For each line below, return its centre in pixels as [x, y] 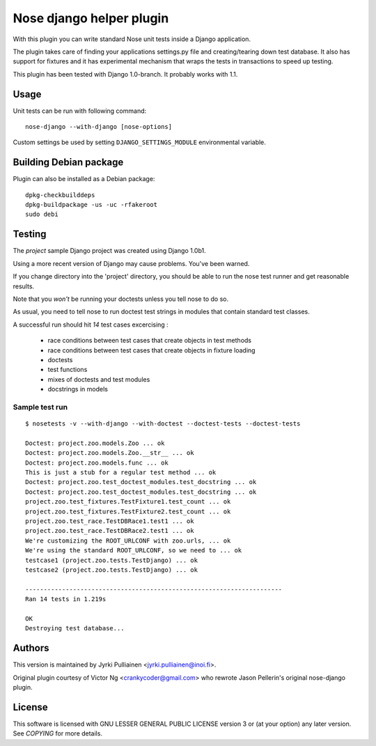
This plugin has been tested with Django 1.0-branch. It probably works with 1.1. [125, 74]
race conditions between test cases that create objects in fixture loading [151, 350]
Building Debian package [68, 163]
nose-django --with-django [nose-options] [99, 127]
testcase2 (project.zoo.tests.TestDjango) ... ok [112, 570]
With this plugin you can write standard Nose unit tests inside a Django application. [132, 39]
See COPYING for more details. [57, 733]
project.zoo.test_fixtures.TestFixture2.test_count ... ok [128, 511]
